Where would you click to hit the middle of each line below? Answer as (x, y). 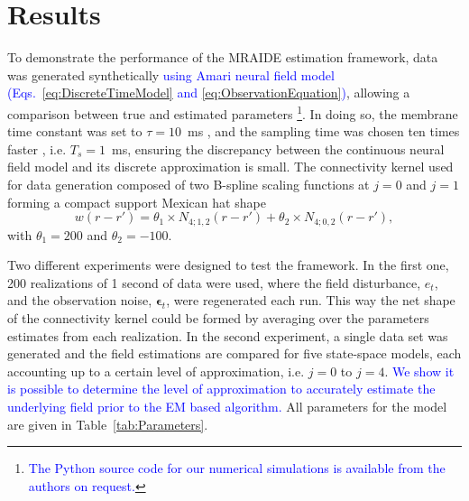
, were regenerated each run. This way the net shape (311, 300)
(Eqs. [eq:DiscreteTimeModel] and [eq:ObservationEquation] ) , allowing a (209, 93)
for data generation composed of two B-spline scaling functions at (189, 184)
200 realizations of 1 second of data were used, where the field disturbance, (214, 282)
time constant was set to (75, 131)
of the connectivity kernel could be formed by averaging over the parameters (218, 317)
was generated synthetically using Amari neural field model (171, 74)
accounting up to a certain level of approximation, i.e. (156, 371)
